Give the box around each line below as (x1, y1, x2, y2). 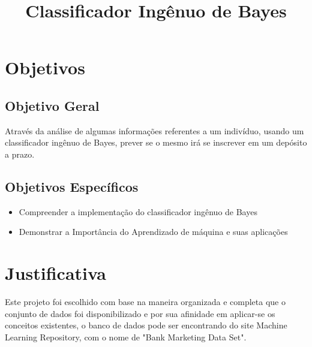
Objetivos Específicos (5, 177, 139, 195)
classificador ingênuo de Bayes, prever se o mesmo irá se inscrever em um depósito (5, 136, 307, 149)
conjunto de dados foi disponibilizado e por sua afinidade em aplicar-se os (5, 307, 275, 319)
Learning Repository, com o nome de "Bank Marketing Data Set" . (5, 330, 247, 343)
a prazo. (5, 147, 35, 160)
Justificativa (5, 261, 106, 285)
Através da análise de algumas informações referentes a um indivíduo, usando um (5, 124, 304, 137)
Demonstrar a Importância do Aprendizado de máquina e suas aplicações (19, 225, 288, 238)
